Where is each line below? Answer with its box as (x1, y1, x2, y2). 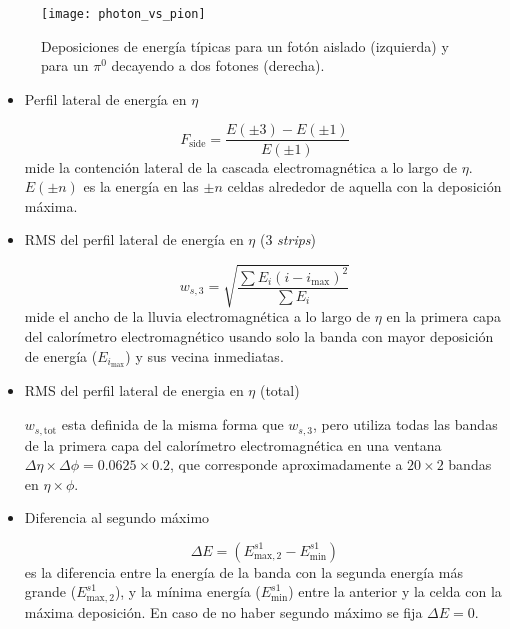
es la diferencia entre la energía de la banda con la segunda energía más (24, 561, 464, 582)
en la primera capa (386, 306, 501, 327)
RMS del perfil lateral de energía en (24, 229, 244, 250)
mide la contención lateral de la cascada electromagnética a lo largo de (24, 156, 457, 177)
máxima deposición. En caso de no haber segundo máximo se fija (24, 601, 423, 622)
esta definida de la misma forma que (61, 414, 284, 435)
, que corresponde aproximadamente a (170, 454, 403, 475)
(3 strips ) (259, 229, 317, 250)
